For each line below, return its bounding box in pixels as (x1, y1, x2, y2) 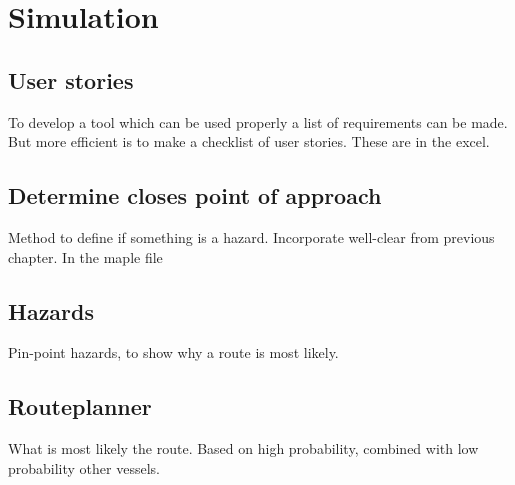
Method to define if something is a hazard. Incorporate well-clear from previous (8, 226, 495, 247)
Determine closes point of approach (8, 180, 382, 211)
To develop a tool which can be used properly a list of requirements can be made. (8, 111, 508, 132)
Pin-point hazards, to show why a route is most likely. (8, 342, 339, 363)
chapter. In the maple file (8, 246, 163, 267)
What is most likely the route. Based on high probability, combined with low (8, 438, 479, 459)
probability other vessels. (8, 457, 160, 478)
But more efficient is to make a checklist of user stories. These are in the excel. (8, 131, 490, 152)
